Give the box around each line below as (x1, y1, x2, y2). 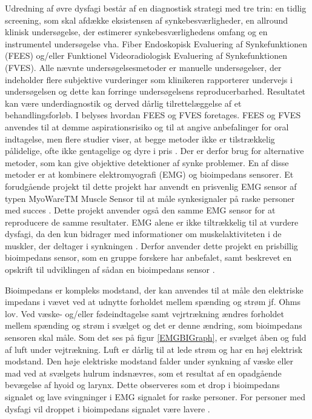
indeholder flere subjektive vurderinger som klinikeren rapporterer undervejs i (5, 73, 293, 85)
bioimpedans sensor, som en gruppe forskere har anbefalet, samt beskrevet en (5, 251, 292, 264)
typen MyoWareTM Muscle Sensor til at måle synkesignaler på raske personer (5, 192, 295, 204)
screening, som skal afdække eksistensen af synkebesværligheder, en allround (5, 13, 288, 26)
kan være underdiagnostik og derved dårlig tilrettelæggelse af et (5, 96, 242, 109)
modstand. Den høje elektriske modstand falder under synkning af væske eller (5, 355, 293, 367)
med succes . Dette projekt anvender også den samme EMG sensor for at (5, 204, 276, 216)
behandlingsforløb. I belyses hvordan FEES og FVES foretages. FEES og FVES (5, 109, 301, 121)
